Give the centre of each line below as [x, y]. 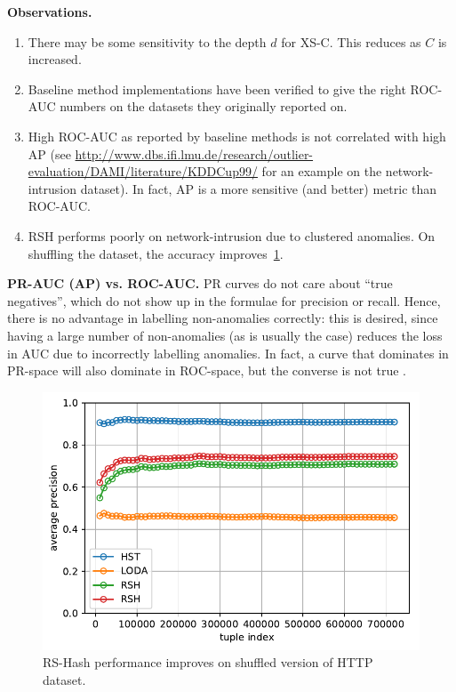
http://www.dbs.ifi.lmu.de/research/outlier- [194, 153]
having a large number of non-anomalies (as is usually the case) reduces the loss [225, 335]
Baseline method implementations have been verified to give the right [217, 89]
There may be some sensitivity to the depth [147, 41]
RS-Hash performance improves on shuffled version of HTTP [208, 662]
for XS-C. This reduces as [351, 41]
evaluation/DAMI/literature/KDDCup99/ [143, 171]
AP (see [49, 153]
